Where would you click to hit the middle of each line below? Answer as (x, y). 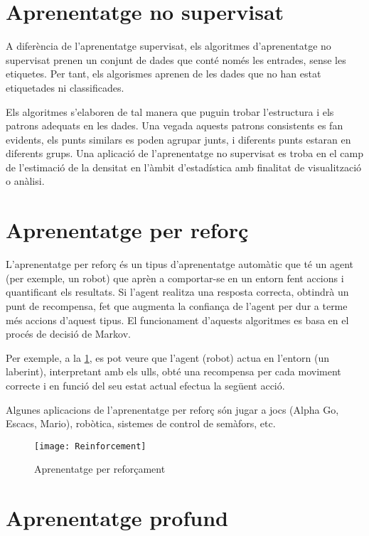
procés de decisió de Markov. (68, 334)
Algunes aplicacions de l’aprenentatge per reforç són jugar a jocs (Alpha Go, (172, 409)
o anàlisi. (25, 181)
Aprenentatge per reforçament (100, 469)
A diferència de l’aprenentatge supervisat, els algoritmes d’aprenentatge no (169, 46)
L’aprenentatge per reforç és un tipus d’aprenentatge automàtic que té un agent (180, 264)
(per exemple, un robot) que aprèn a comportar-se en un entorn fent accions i (175, 278)
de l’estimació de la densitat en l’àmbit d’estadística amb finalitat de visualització (184, 167)
